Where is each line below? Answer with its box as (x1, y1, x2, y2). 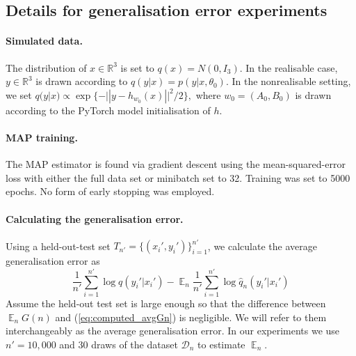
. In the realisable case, (239, 60, 338, 75)
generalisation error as (6, 254, 100, 268)
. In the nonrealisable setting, (225, 74, 351, 88)
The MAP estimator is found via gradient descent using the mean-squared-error (6, 157, 346, 171)
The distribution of (6, 60, 87, 75)
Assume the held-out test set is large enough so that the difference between (6, 295, 326, 310)
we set (6, 87, 32, 102)
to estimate (197, 336, 245, 351)
